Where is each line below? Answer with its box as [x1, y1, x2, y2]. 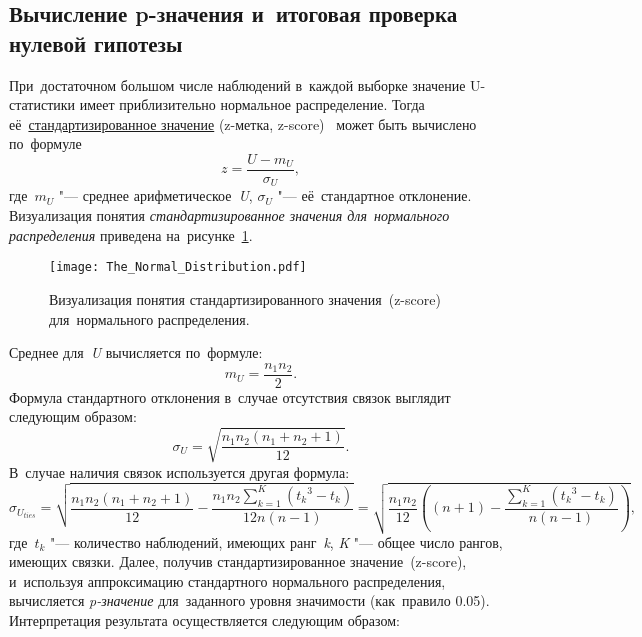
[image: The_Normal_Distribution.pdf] [49, 260, 307, 275]
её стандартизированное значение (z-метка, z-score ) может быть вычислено [9, 113, 477, 134]
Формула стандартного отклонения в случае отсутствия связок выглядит [9, 386, 451, 407]
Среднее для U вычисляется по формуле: [9, 342, 263, 363]
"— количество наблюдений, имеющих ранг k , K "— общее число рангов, [50, 531, 503, 552]
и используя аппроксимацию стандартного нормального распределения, [9, 570, 446, 591]
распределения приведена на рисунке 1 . [9, 224, 253, 245]
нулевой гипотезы [9, 27, 183, 58]
